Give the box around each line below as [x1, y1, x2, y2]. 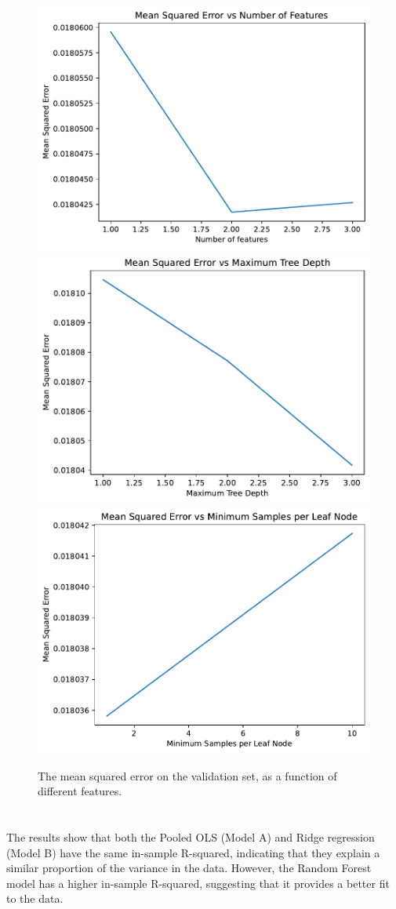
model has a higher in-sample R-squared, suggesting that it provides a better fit [6, 874, 390, 891]
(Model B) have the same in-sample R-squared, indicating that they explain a [6, 844, 380, 860]
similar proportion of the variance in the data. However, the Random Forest [6, 860, 372, 876]
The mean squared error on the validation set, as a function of [38, 767, 337, 784]
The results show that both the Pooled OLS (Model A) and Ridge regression [6, 828, 375, 845]
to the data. [6, 890, 64, 907]
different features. [38, 783, 122, 799]
